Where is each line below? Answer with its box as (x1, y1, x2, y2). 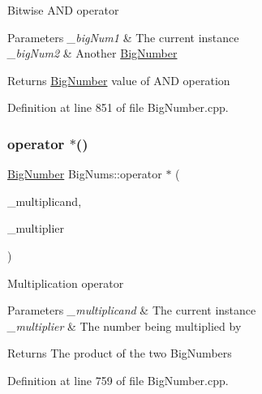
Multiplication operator (7, 274, 124, 291)
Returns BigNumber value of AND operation (7, 71, 230, 88)
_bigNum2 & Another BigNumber (7, 45, 178, 62)
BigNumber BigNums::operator (7, 165, 162, 182)
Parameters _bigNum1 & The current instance (7, 28, 239, 45)
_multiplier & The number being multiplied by (7, 317, 242, 334)
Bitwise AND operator (7, 2, 119, 18)
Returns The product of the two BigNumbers (7, 345, 232, 362)
